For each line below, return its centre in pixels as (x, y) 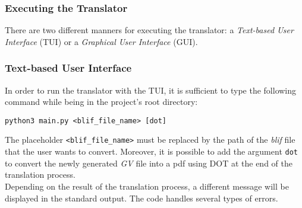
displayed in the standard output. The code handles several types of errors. (141, 198)
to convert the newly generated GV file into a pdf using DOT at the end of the (149, 163)
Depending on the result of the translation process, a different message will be (147, 186)
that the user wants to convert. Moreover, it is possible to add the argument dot (151, 151)
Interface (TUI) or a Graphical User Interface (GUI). (101, 41)
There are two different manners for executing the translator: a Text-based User (149, 30)
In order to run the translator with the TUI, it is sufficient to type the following (151, 90)
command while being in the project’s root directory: (101, 102)
